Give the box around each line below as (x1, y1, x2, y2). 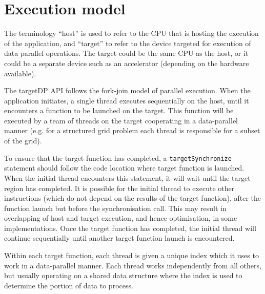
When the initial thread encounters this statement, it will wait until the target (4, 172, 251, 183)
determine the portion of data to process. (4, 280, 133, 290)
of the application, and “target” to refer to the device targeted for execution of (4, 37, 251, 48)
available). (4, 68, 36, 78)
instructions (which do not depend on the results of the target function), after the (4, 193, 261, 203)
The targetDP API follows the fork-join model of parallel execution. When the (4, 85, 251, 96)
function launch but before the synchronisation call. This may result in (4, 202, 227, 213)
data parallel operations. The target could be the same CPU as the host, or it (4, 48, 249, 58)
